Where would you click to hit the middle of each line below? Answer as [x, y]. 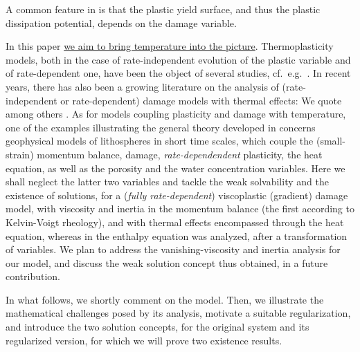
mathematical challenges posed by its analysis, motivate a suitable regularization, [178, 313]
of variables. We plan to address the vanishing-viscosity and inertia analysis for [173, 249]
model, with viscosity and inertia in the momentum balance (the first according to [180, 209]
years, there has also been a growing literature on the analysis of [142, 86]
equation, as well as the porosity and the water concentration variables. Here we [175, 168]
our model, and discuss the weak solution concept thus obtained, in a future [167, 262]
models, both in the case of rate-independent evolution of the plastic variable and [178, 59]
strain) [20, 154]
